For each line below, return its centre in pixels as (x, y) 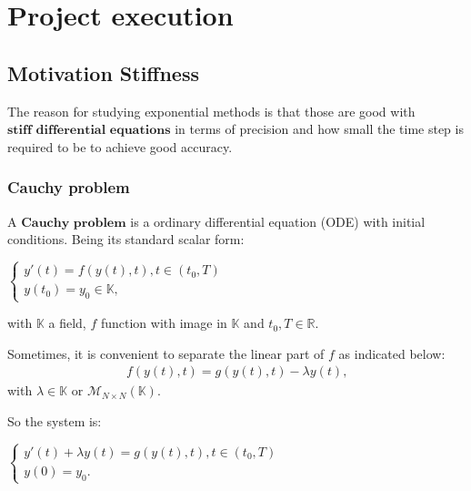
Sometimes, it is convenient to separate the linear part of (166, 353)
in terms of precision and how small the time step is (319, 129)
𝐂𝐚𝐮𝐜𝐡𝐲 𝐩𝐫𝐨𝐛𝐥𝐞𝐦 (74, 223)
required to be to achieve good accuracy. (120, 146)
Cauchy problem (69, 187)
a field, (67, 323)
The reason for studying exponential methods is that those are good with (211, 111)
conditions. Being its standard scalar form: (126, 239)
